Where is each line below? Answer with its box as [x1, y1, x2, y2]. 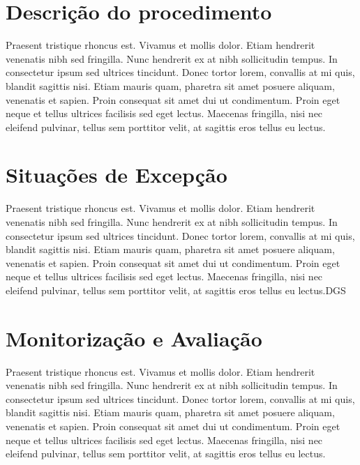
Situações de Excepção [6, 160, 227, 189]
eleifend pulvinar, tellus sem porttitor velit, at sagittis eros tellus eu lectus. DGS [6, 282, 346, 297]
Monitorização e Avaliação [6, 323, 262, 352]
